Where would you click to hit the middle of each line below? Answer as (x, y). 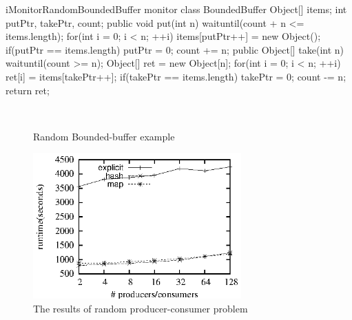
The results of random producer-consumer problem (141, 308)
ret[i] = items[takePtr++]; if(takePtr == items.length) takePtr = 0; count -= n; (176, 76)
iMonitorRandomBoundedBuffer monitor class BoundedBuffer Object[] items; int (176, 9)
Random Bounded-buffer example (104, 136)
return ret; (28, 90)
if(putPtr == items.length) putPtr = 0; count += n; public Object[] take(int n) (175, 49)
